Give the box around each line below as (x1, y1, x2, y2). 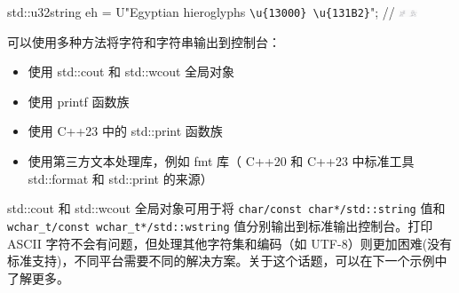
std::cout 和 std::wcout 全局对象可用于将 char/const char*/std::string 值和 (7, 199, 446, 218)
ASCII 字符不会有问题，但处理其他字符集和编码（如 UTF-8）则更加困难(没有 (7, 234, 453, 252)
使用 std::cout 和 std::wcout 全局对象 (28, 62, 235, 81)
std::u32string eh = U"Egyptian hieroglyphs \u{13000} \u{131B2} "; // (7, 3, 395, 20)
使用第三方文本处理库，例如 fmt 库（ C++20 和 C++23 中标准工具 (28, 152, 415, 170)
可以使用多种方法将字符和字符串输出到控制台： (7, 32, 281, 51)
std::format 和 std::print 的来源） (28, 169, 213, 187)
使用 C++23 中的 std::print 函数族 (28, 122, 223, 140)
